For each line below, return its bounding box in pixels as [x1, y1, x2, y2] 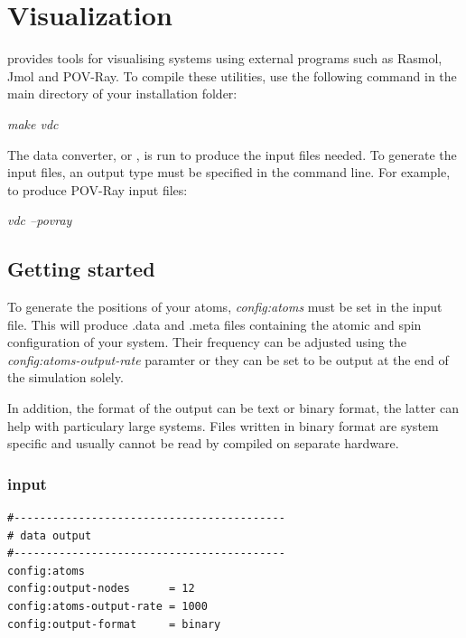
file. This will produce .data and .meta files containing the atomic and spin [7, 314, 422, 333]
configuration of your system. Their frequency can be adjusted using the [7, 333, 406, 352]
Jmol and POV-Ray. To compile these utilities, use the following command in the [7, 66, 457, 85]
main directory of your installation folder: [7, 84, 238, 103]
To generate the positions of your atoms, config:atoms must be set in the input [7, 297, 443, 316]
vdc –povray [7, 211, 72, 230]
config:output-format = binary [7, 617, 221, 631]
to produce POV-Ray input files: [7, 180, 188, 199]
